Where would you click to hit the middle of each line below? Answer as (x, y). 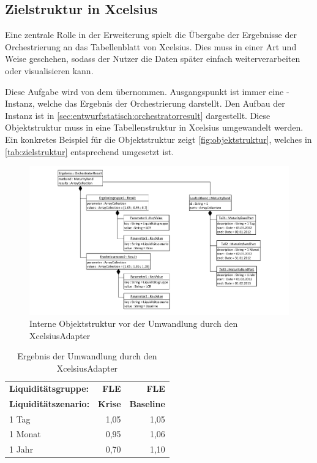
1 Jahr (21, 449)
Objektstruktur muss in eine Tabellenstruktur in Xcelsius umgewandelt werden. (154, 127)
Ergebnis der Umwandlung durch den (87, 356)
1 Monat (25, 434)
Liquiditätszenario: (50, 403)
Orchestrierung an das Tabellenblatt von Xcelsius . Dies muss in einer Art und (151, 46)
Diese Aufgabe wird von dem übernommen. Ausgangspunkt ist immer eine (144, 91)
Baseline (147, 403)
